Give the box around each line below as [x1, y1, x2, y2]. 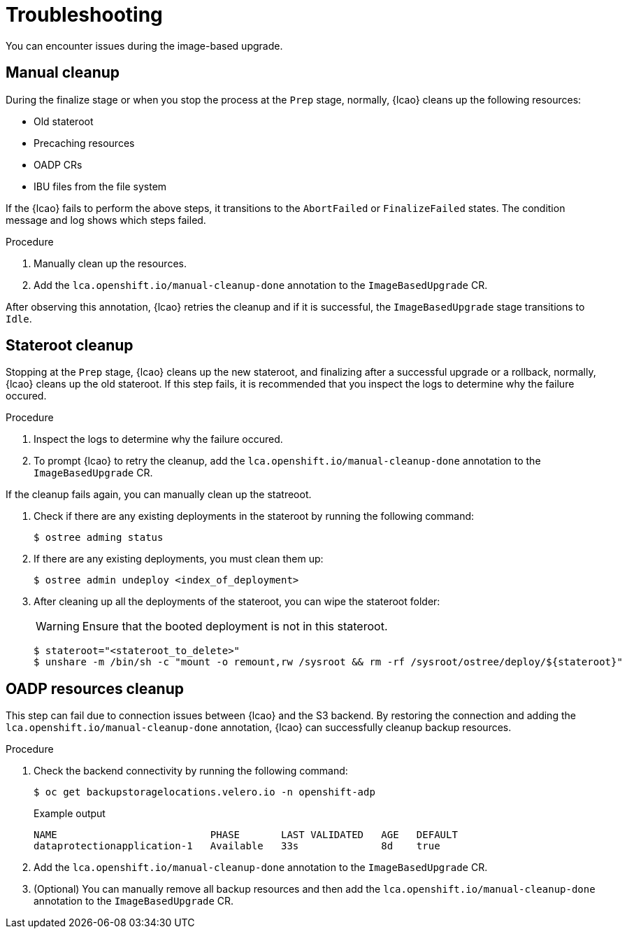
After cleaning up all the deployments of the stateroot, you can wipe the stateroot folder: [34, 595, 440, 608]
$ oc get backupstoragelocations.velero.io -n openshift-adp [34, 786, 375, 798]
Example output [34, 807, 106, 820]
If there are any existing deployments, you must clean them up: [34, 553, 324, 565]
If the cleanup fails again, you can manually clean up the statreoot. [6, 488, 312, 501]
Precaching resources [34, 136, 135, 149]
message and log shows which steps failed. [6, 213, 206, 226]
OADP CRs [34, 158, 82, 171]
